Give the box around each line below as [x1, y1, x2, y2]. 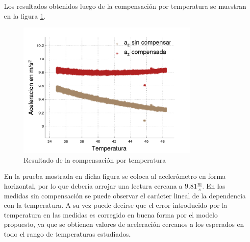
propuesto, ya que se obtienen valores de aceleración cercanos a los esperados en [4, 219, 244, 229]
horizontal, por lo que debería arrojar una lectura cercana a [4, 180, 183, 191]
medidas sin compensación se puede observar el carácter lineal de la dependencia [4, 190, 246, 200]
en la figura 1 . [4, 10, 46, 21]
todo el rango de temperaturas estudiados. [4, 229, 131, 239]
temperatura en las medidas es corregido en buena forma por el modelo [4, 209, 218, 219]
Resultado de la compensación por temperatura [24, 154, 166, 165]
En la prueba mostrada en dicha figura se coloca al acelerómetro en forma [4, 171, 226, 181]
